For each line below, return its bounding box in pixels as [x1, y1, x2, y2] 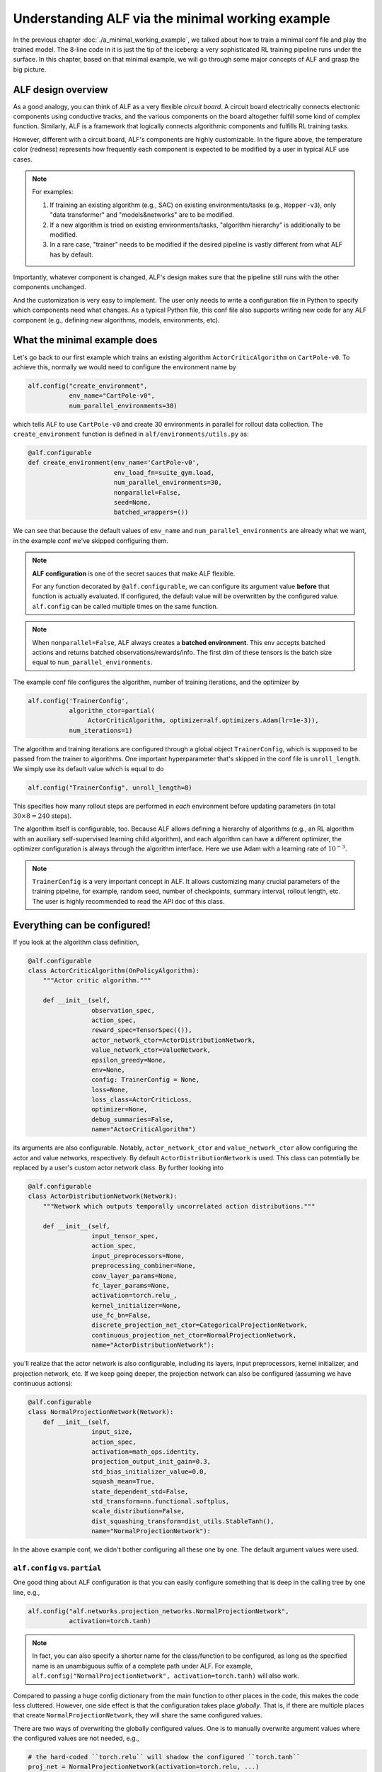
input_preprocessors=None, [91, 1252, 185, 1260]
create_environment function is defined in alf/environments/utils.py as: [13, 430, 249, 439]
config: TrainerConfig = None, [91, 1076, 200, 1084]
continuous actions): [13, 1379, 74, 1388]
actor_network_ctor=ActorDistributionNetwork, [91, 1036, 256, 1044]
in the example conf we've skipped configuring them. [13, 536, 169, 545]
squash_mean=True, [91, 1478, 156, 1486]
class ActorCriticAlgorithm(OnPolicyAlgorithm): [28, 967, 200, 975]
